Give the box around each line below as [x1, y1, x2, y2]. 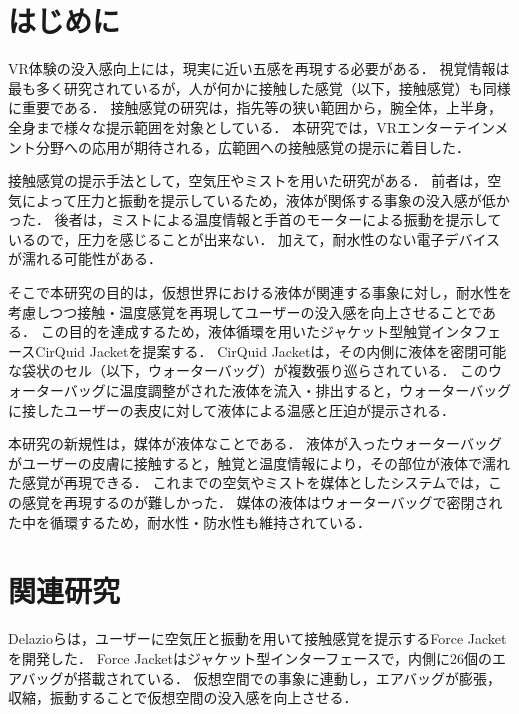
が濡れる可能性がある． [8, 248, 162, 269]
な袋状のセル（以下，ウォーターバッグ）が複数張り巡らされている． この [8, 360, 489, 381]
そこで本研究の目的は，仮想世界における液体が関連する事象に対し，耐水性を [8, 282, 512, 303]
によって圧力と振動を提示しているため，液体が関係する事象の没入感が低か [21, 189, 510, 210]
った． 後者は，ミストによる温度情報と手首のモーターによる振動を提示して [8, 209, 502, 230]
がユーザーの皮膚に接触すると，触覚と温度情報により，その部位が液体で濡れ [8, 452, 510, 473]
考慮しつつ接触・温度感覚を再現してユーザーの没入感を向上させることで [8, 301, 482, 322]
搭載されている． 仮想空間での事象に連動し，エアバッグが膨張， [77, 667, 502, 688]
